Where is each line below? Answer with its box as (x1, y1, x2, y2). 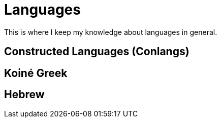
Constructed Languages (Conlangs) (4, 45, 190, 58)
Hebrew (4, 88, 45, 101)
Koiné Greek (4, 66, 68, 79)
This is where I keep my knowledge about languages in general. (4, 27, 217, 36)
